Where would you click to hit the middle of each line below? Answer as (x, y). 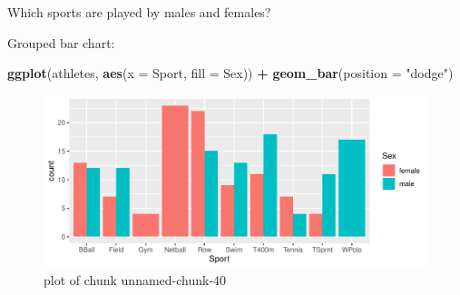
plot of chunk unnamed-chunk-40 (135, 280)
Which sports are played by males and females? (139, 12)
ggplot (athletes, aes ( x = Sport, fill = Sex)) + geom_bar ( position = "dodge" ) (230, 73)
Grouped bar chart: (61, 42)
